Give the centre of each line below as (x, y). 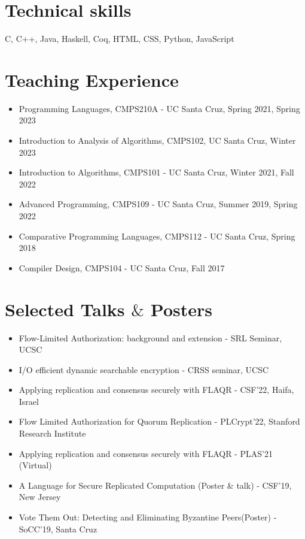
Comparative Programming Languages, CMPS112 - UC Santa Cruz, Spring (157, 236)
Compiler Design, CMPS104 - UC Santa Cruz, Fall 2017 (122, 267)
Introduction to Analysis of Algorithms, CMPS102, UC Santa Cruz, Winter (157, 140)
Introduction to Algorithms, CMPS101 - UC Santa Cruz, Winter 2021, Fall (156, 172)
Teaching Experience (92, 79)
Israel (29, 401)
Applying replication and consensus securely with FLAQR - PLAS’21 (146, 453)
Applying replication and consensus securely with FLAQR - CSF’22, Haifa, (156, 390)
